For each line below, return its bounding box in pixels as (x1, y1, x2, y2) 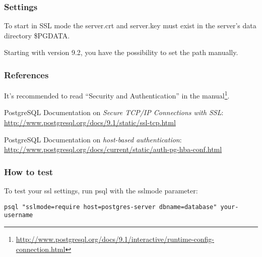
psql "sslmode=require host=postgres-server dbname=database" (4, 203, 217, 211)
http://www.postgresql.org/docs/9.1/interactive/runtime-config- (16, 233, 214, 244)
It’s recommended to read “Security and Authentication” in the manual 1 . (4, 89, 230, 100)
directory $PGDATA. (4, 30, 70, 40)
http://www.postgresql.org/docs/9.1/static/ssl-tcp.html (4, 117, 176, 128)
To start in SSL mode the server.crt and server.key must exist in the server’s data (4, 20, 256, 31)
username (4, 212, 33, 219)
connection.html (16, 243, 65, 254)
